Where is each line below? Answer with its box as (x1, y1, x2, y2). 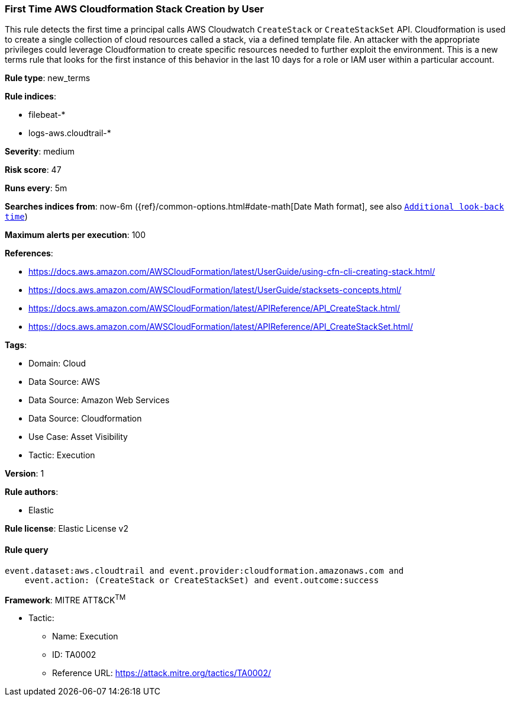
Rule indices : (5, 91, 56, 102)
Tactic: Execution (28, 450, 95, 461)
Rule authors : (5, 487, 59, 497)
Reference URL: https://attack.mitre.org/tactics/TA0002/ (52, 668, 272, 679)
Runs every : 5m (5, 183, 67, 194)
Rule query (5, 544, 49, 555)
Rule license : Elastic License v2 (5, 523, 128, 534)
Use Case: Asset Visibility (28, 432, 128, 442)
